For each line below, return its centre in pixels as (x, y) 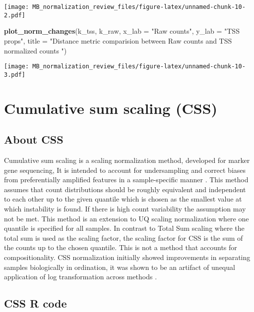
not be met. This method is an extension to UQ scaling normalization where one (127, 218)
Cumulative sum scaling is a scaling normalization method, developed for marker (127, 160)
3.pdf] (15, 75)
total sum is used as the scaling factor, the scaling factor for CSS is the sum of (124, 237)
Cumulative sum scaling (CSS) (111, 108)
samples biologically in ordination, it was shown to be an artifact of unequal (120, 267)
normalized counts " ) (35, 50)
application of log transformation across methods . (81, 277)
